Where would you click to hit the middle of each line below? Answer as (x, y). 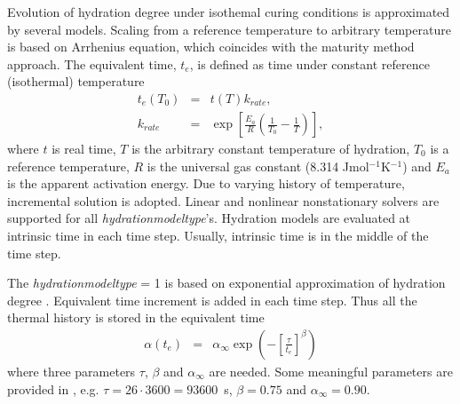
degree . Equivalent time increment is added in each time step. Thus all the (212, 300)
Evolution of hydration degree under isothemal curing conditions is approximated (229, 12)
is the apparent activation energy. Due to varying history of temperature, (206, 183)
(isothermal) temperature (76, 81)
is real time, (84, 149)
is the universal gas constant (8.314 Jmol (258, 166)
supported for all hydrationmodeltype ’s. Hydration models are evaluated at (209, 218)
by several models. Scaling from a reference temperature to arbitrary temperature (229, 29)
